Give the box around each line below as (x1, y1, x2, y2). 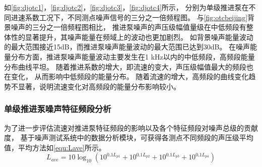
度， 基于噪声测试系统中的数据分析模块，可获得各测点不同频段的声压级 (4, 132, 239, 143)
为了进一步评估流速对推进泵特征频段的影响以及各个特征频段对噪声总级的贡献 (4, 122, 258, 133)
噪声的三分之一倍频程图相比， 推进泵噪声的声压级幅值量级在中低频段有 (11, 22, 246, 32)
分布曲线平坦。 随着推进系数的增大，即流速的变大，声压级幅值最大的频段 (4, 61, 246, 72)
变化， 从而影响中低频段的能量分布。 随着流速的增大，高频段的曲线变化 (11, 71, 249, 82)
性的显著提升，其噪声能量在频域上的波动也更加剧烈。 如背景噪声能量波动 (11, 31, 253, 42)
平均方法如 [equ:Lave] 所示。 (18, 142, 106, 152)
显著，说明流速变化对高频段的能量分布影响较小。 (18, 81, 180, 91)
